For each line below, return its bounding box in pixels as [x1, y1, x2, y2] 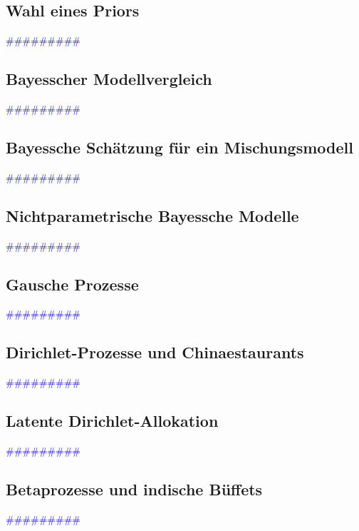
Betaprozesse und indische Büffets [6, 477, 263, 500]
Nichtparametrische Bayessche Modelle [6, 204, 299, 226]
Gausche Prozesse [6, 273, 139, 295]
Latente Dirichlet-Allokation [6, 410, 219, 432]
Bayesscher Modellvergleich [6, 68, 212, 90]
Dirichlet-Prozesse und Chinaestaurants [6, 341, 304, 363]
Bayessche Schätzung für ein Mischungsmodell [6, 136, 353, 158]
